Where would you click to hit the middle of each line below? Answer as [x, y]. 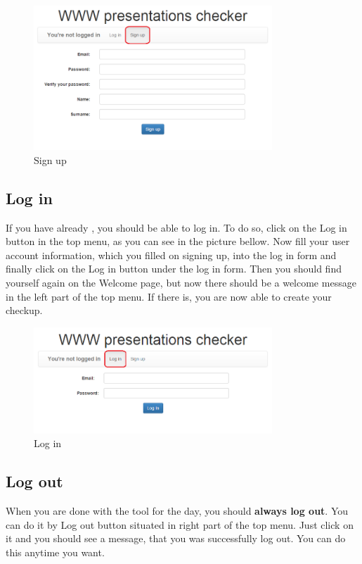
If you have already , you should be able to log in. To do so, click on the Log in [176, 227]
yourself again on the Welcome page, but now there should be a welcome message [181, 283]
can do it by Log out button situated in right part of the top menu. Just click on [180, 524]
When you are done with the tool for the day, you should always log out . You [177, 510]
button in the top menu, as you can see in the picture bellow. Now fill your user [178, 241]
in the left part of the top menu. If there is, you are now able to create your [169, 296]
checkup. [24, 310]
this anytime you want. [55, 552]
